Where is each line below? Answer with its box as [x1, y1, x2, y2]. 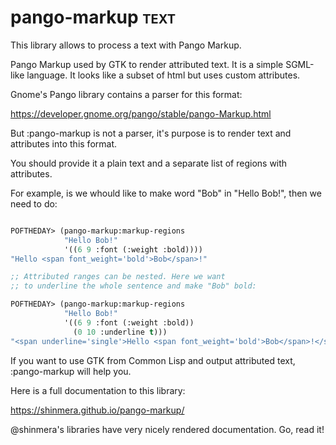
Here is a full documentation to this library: [10, 384, 186, 396]
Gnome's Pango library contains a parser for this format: [10, 88, 243, 100]
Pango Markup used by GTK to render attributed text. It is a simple [10, 58, 284, 70]
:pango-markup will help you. [10, 365, 132, 377]
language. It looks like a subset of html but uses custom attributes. [26, 69, 301, 81]
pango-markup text [10, 6, 177, 29]
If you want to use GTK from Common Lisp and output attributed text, [10, 354, 296, 366]
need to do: [10, 197, 58, 210]
